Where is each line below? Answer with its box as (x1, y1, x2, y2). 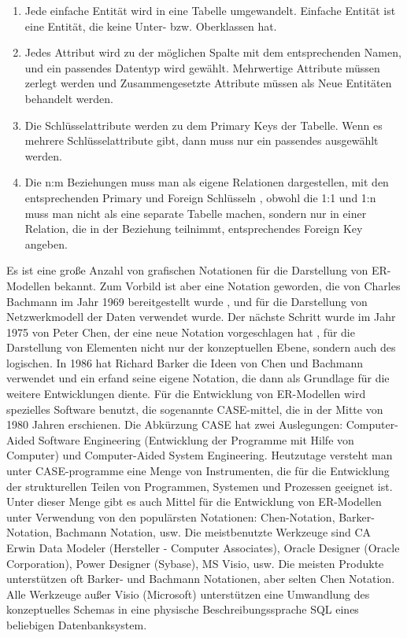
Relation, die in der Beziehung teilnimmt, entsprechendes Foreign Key (24, 220, 363, 237)
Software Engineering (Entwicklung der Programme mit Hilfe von (38, 431, 354, 448)
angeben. (24, 235, 68, 252)
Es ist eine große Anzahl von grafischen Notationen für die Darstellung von (6, 262, 368, 278)
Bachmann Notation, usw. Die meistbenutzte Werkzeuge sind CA (55, 524, 372, 540)
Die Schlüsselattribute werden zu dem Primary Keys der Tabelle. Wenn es (24, 116, 383, 133)
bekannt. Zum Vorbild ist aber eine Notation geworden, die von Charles (54, 277, 401, 293)
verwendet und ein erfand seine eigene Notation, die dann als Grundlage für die (6, 370, 390, 386)
